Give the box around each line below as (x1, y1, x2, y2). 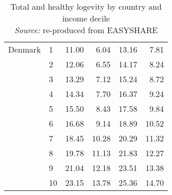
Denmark (8, 43, 41, 55)
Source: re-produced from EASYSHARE (14, 24, 158, 36)
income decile (62, 12, 110, 24)
